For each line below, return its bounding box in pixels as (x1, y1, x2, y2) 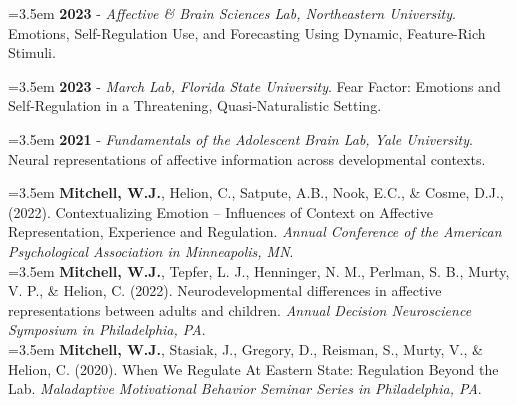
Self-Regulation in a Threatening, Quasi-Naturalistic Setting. (8, 95, 382, 116)
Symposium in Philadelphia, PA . (8, 319, 206, 340)
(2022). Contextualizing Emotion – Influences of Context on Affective (8, 201, 433, 222)
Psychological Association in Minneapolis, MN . (8, 240, 294, 261)
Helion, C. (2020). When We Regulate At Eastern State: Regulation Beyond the (8, 358, 499, 379)
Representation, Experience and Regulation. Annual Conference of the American (8, 221, 502, 242)
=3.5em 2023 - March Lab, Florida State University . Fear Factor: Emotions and (8, 75, 501, 96)
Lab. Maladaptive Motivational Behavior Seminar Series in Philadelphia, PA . (8, 378, 482, 399)
